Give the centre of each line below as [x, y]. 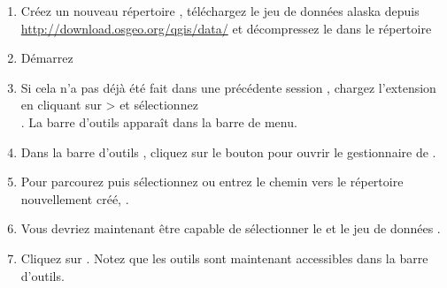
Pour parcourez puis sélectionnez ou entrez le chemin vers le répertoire [212, 182]
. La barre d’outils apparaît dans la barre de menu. [159, 121]
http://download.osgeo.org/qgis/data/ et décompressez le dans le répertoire [226, 28]
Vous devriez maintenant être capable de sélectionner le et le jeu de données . [231, 228]
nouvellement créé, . [75, 198]
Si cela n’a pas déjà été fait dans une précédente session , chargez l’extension [228, 87]
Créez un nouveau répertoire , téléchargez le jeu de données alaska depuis [220, 11]
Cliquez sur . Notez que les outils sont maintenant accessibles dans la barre [224, 258]
